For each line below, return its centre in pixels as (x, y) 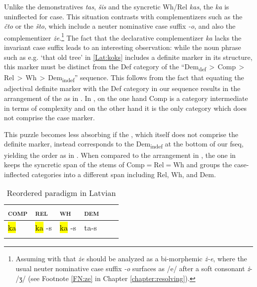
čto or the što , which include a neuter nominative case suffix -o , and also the (120, 26)
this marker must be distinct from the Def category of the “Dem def (105, 67)
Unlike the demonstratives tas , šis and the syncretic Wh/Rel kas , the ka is (117, 6)
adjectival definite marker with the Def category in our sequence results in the (122, 88)
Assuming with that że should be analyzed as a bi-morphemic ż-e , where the (131, 259)
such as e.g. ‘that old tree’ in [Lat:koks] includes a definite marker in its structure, (128, 57)
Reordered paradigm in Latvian (61, 193)
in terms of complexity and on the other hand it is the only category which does (126, 108)
